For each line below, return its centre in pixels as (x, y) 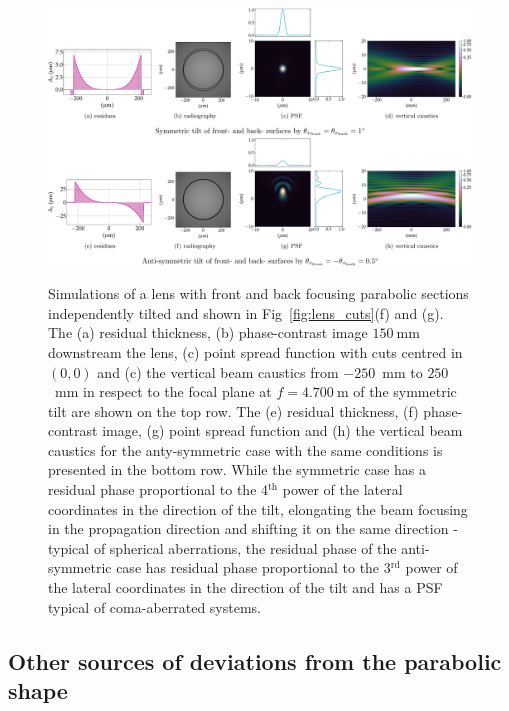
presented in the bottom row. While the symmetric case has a (237, 469)
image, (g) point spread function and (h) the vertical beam (282, 430)
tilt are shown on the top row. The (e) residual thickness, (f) (233, 410)
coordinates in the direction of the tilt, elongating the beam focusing (258, 508)
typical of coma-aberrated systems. (155, 606)
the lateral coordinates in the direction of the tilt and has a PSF (245, 587)
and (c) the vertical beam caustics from (218, 371)
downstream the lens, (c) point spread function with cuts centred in (255, 351)
